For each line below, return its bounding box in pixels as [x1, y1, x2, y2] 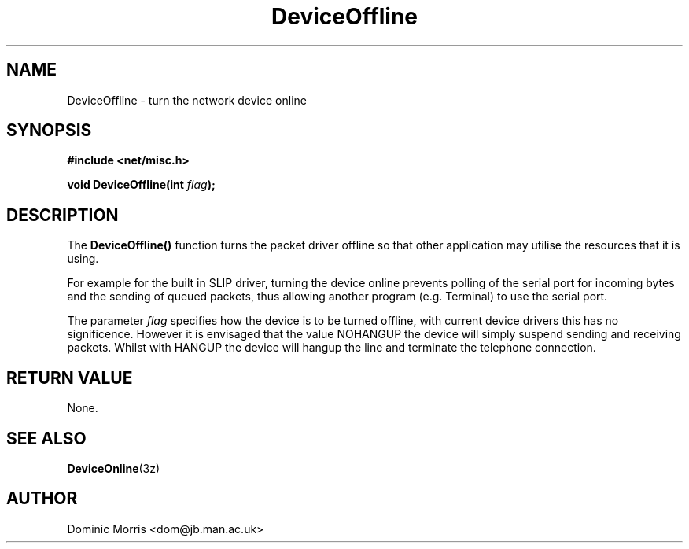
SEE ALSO [6, 428, 87, 448]
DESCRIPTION [6, 204, 119, 225]
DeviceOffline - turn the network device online [67, 93, 307, 107]
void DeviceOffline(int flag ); [67, 178, 216, 192]
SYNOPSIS [6, 120, 92, 141]
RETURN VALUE [6, 367, 133, 388]
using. [67, 252, 99, 266]
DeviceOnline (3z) [67, 461, 160, 475]
